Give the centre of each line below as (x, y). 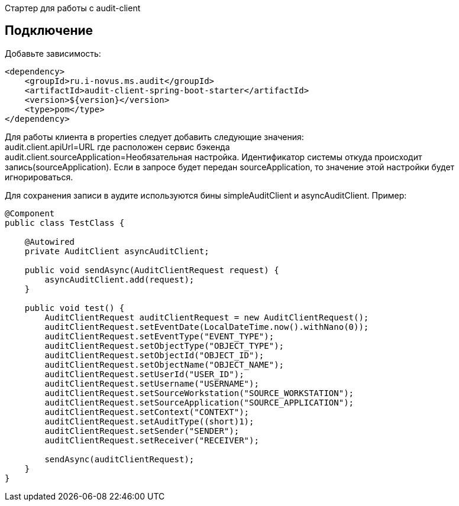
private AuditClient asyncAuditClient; (117, 251)
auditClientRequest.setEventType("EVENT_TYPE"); (159, 336)
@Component (30, 213)
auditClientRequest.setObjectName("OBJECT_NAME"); (164, 364)
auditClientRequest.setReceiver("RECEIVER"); (152, 440)
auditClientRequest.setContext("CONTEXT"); (147, 412)
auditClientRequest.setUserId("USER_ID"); (144, 374)
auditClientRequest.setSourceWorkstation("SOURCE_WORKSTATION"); (199, 393)
